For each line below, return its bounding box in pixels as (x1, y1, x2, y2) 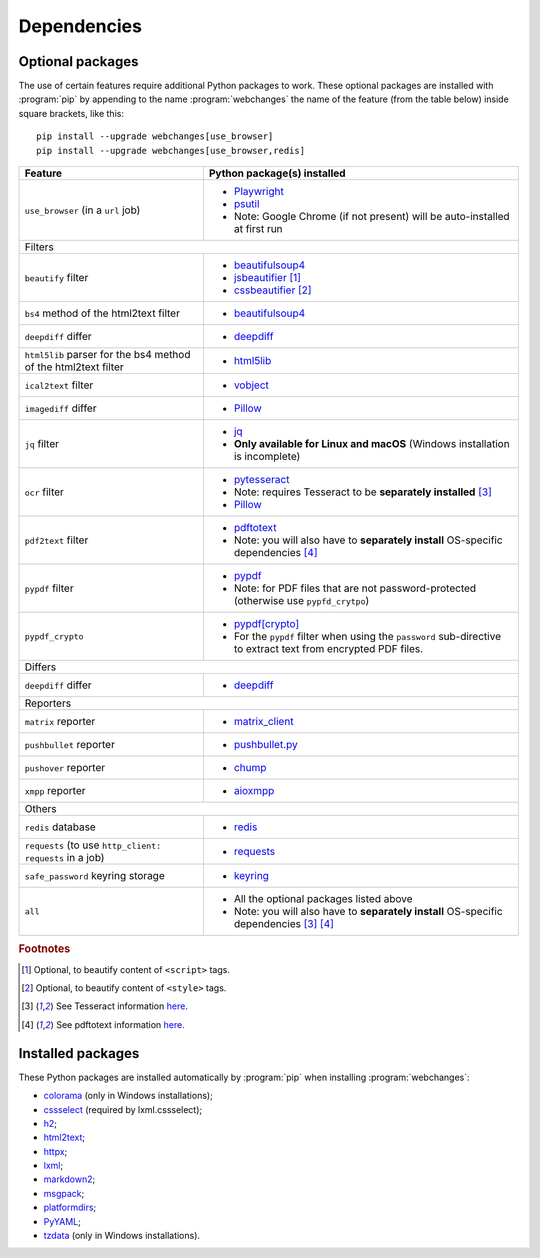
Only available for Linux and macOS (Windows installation (233, 437, 510, 451)
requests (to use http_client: (24, 838, 162, 852)
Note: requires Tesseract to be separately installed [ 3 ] (233, 485, 492, 499)
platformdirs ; (43, 1201, 97, 1214)
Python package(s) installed (208, 166, 346, 180)
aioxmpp (233, 784, 275, 798)
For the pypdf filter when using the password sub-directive (233, 630, 502, 644)
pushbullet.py (233, 738, 299, 752)
